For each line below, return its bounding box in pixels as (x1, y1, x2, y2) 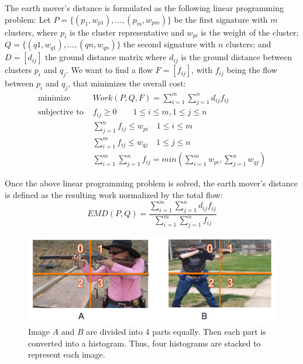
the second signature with (123, 38, 216, 50)
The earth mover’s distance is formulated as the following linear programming (5, 2, 284, 13)
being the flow (226, 64, 277, 76)
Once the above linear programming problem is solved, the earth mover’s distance (5, 177, 298, 189)
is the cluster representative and (69, 26, 184, 38)
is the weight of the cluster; (201, 26, 299, 38)
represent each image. (28, 348, 105, 360)
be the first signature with (174, 13, 268, 25)
